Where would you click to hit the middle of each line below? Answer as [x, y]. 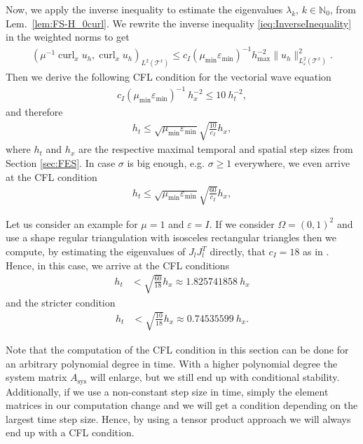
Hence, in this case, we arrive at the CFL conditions [118, 265]
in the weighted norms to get [68, 37]
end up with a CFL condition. [70, 432]
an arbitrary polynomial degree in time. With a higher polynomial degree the [172, 363]
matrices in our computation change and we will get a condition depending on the [182, 405]
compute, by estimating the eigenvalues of [96, 251]
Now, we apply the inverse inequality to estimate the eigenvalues [144, 9]
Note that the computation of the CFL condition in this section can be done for [177, 349]
